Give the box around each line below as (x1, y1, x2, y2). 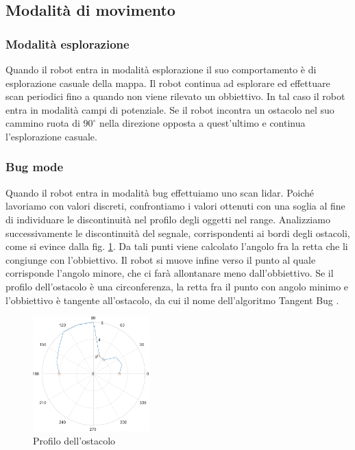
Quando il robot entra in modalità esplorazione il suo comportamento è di (5, 62, 317, 76)
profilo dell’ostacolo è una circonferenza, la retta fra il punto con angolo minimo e (5, 279, 349, 293)
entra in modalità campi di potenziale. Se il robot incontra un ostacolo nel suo (5, 102, 334, 116)
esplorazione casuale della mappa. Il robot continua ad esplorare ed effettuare (5, 75, 330, 90)
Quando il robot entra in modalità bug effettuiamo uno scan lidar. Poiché (5, 185, 314, 199)
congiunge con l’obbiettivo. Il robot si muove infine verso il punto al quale (5, 252, 316, 266)
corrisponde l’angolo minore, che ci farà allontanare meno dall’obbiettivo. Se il (5, 266, 334, 280)
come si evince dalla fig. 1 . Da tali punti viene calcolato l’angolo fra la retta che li (5, 239, 348, 253)
